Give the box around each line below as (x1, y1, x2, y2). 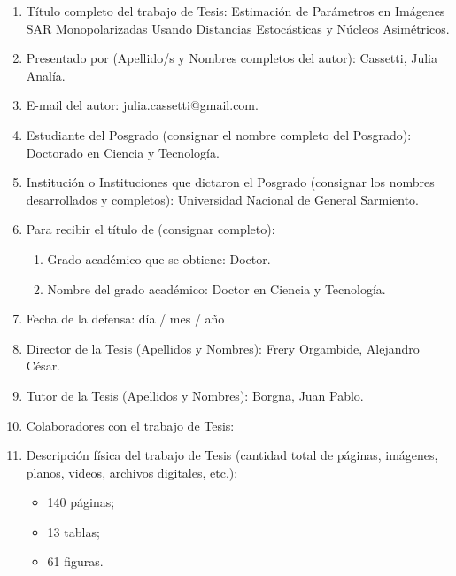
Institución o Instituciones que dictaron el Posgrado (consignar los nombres (26, 173, 435, 191)
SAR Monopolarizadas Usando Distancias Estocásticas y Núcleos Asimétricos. (26, 19, 450, 37)
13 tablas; (47, 522, 100, 541)
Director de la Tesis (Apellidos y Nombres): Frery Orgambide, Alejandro (26, 339, 420, 357)
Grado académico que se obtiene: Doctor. (47, 249, 271, 268)
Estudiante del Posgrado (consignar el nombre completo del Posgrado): (26, 125, 412, 144)
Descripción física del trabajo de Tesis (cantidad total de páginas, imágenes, (26, 446, 438, 464)
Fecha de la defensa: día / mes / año (26, 309, 225, 328)
